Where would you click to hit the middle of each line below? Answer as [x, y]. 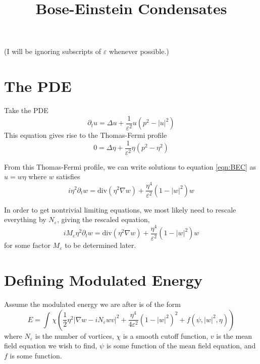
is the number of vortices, [74, 335]
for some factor [27, 245]
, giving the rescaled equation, [103, 219]
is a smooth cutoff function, [166, 335]
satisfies [68, 176]
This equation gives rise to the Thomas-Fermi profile [86, 135]
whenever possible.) [139, 51]
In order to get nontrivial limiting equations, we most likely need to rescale [120, 209]
